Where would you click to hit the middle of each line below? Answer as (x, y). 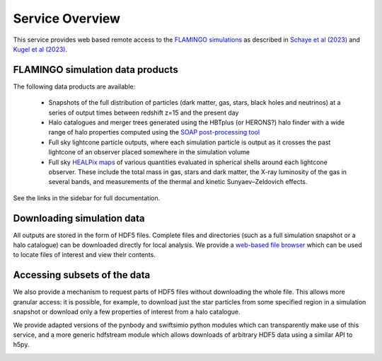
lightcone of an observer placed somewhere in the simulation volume (149, 152)
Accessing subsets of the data (82, 275)
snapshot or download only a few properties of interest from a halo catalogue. (127, 312)
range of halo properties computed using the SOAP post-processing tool (154, 132)
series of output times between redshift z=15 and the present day (144, 113)
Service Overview (66, 18)
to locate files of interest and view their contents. (84, 255)
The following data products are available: (74, 86)
